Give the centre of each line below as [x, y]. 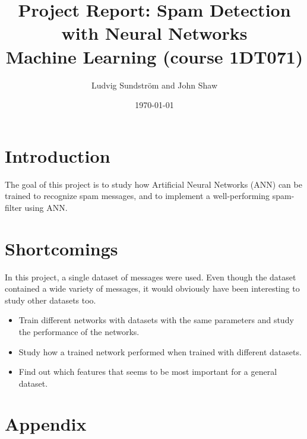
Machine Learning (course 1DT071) [154, 56]
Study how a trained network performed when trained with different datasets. [160, 351]
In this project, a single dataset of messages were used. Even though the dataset [151, 277]
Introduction [58, 155]
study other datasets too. [50, 300]
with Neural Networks [154, 33]
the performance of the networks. [79, 331]
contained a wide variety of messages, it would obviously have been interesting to [152, 288]
